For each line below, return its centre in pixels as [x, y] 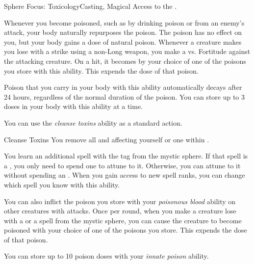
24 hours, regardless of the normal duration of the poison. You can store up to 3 [125, 96]
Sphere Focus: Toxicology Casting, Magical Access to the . [90, 6]
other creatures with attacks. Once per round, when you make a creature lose [120, 211]
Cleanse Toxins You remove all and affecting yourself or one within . [107, 139]
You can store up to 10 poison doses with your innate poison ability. [106, 256]
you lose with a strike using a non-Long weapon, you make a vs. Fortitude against [127, 51]
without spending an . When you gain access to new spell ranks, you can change [125, 175]
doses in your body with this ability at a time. [74, 106]
